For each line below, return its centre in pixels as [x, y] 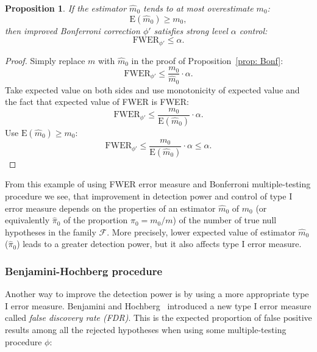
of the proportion [96, 220]
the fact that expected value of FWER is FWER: [97, 102]
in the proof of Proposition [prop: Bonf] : [207, 60]
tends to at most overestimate [198, 8]
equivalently [27, 220]
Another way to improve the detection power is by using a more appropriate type [157, 294]
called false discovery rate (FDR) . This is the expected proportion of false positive [158, 318]
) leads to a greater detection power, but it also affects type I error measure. [159, 244]
